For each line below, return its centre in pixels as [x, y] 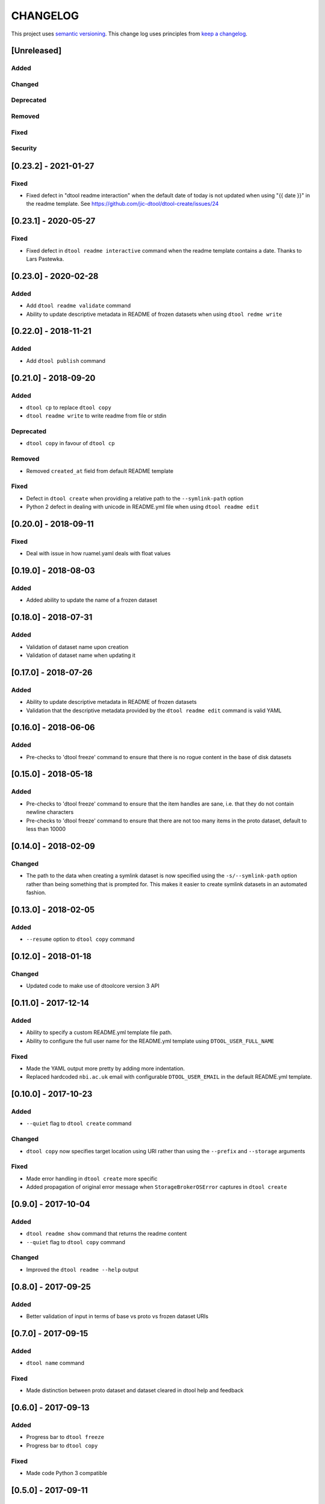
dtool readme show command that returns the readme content [107, 1234]
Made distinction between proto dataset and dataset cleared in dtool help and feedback [135, 1390]
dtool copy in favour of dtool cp [70, 443]
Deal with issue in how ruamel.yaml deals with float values [98, 553]
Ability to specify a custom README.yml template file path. [99, 1032]
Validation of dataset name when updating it [81, 655]
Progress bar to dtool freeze [65, 1437]
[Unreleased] [36, 51]
